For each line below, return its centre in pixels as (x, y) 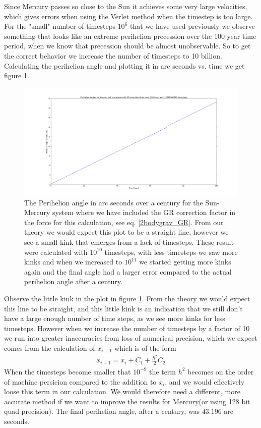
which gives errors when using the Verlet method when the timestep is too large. (128, 16)
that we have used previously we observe (192, 26)
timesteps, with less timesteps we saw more (171, 252)
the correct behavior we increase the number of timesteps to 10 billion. (113, 55)
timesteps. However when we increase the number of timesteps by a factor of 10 (127, 328)
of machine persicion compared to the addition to (80, 381)
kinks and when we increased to (73, 262)
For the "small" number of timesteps (60, 26)
